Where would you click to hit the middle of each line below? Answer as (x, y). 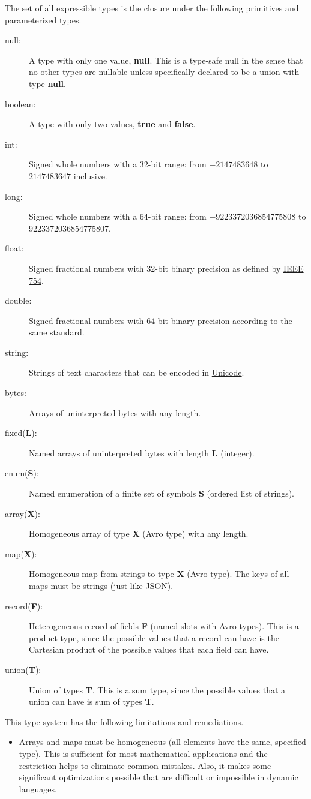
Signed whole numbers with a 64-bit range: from (118, 216)
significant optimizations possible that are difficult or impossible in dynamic (159, 777)
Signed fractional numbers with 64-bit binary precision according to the (161, 320)
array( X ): (23, 513)
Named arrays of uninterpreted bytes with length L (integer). (142, 453)
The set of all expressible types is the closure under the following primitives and (152, 8)
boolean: (20, 103)
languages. (38, 789)
